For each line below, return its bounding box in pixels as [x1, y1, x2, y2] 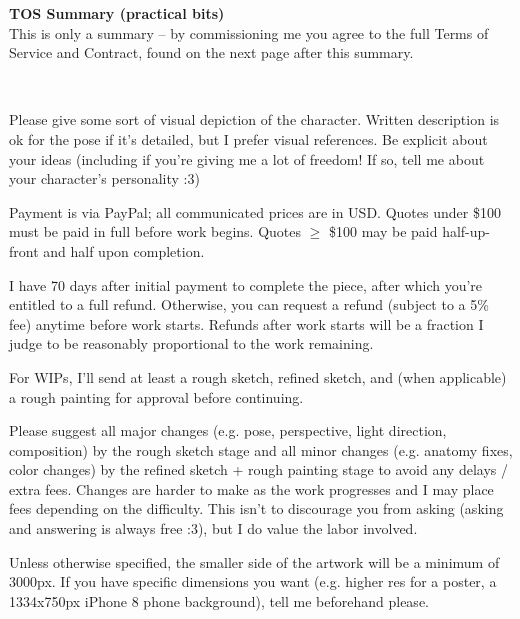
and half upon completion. [43, 240, 205, 261]
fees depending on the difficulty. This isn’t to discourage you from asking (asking [9, 498, 504, 519]
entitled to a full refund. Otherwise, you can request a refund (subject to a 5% [9, 294, 489, 315]
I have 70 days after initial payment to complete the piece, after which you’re [9, 274, 483, 295]
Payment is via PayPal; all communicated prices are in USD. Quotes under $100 [9, 201, 501, 222]
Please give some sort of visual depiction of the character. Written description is [9, 109, 500, 130]
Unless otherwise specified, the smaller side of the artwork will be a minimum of [9, 551, 500, 572]
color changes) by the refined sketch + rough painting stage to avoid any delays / [9, 459, 508, 480]
